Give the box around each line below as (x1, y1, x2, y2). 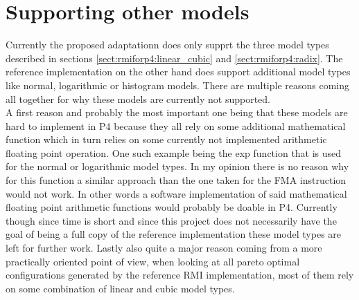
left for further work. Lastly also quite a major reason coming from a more (6, 241, 322, 255)
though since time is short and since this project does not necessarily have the (6, 213, 337, 227)
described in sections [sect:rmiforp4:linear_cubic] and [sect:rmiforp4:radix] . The (6, 50, 343, 65)
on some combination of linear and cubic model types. (6, 281, 235, 295)
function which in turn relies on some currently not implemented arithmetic (6, 132, 327, 147)
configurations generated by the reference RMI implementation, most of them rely (6, 268, 354, 282)
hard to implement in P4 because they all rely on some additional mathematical (6, 118, 346, 133)
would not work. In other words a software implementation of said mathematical (6, 186, 347, 200)
